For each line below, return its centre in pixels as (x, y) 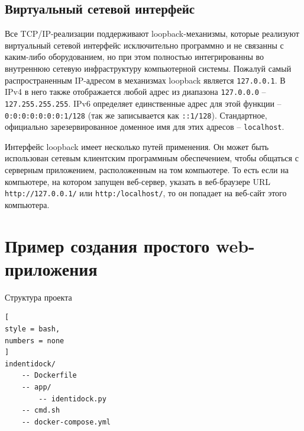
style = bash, (33, 329)
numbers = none (35, 341)
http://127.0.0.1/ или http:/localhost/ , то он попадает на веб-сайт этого (146, 193)
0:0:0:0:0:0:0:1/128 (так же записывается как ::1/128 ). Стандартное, (136, 115)
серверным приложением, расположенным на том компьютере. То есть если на (147, 170)
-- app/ (36, 387)
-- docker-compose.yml (66, 422)
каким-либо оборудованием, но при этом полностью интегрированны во (135, 57)
